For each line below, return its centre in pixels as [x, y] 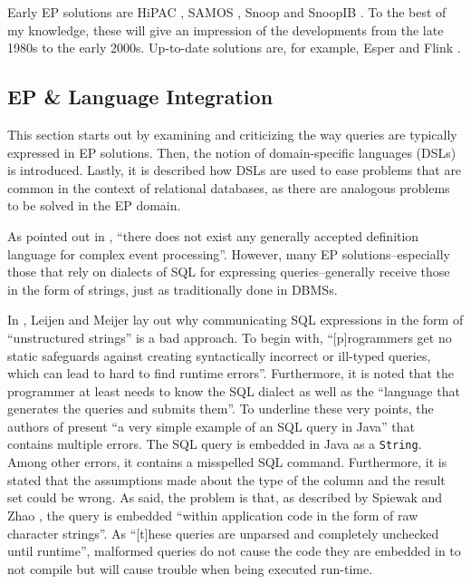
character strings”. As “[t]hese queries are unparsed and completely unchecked [223, 533]
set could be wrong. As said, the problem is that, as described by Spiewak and [225, 497]
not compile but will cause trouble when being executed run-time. [190, 568]
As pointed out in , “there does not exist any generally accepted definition [213, 235]
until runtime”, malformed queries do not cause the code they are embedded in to [234, 551]
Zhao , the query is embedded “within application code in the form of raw [213, 515]
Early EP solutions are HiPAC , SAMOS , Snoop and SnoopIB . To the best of [227, 12]
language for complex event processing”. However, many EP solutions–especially [229, 253]
